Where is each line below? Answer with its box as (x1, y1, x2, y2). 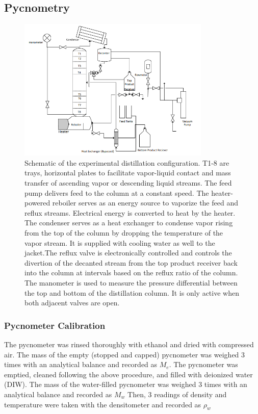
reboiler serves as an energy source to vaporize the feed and (52, 197, 238, 208)
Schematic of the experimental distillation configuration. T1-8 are (24, 157, 229, 168)
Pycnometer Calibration (4, 319, 106, 331)
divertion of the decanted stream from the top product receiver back (24, 257, 238, 268)
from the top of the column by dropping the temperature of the (24, 227, 223, 238)
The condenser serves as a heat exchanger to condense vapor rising (24, 217, 233, 228)
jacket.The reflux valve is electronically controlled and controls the (24, 247, 232, 258)
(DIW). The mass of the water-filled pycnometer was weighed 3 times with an (4, 379, 247, 390)
